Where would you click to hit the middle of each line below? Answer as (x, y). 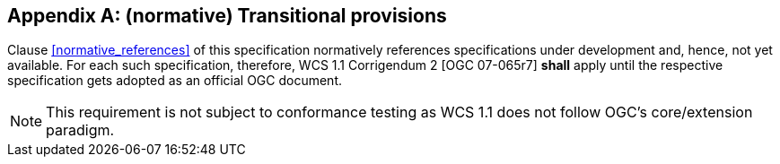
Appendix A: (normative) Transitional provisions (227, 16)
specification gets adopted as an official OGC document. (175, 81)
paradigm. (80, 130)
